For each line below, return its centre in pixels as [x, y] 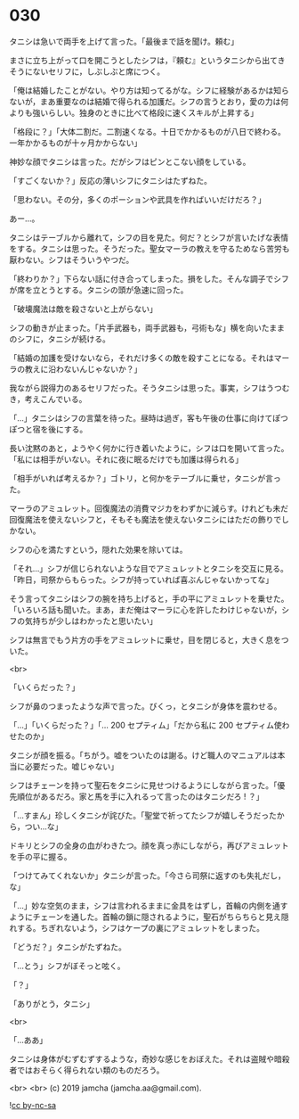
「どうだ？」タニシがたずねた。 [68, 947]
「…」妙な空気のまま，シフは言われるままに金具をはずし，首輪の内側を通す [149, 905]
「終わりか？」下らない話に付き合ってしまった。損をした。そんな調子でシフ [149, 278]
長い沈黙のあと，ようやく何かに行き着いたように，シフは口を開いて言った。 [149, 448]
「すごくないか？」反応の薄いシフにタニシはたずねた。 [110, 180]
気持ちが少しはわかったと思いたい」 [91, 621]
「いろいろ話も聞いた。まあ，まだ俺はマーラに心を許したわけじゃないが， [145, 609]
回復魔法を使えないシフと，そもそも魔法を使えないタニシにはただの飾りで [145, 519]
